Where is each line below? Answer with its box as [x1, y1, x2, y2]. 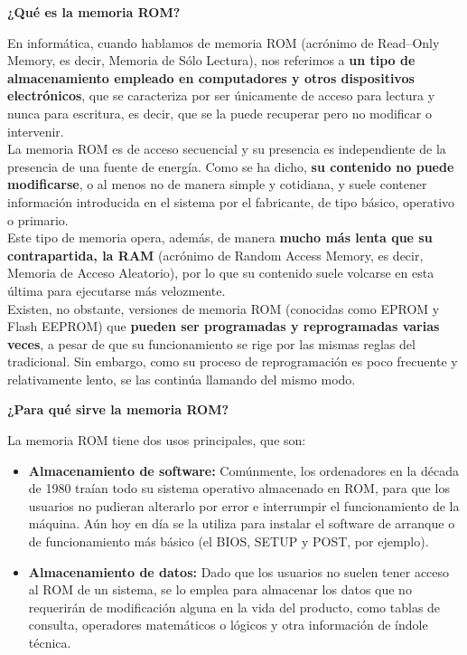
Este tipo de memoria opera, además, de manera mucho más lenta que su [7, 228, 433, 247]
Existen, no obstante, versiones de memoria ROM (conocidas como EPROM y [7, 299, 440, 318]
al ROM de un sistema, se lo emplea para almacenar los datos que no [28, 580, 412, 599]
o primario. [7, 210, 69, 229]
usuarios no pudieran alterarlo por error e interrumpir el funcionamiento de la [28, 496, 460, 515]
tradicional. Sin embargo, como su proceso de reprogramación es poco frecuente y [7, 352, 458, 371]
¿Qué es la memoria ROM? [7, 3, 181, 21]
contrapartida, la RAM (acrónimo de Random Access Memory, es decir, [7, 245, 424, 264]
